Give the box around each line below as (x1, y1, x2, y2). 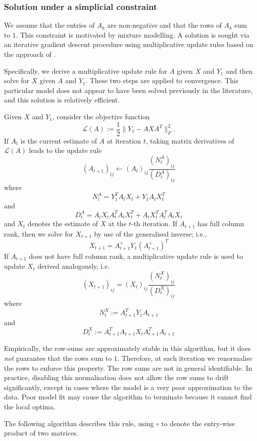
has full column (197, 218, 244, 229)
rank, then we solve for (4, 228, 73, 239)
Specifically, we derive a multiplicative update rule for (4, 65, 167, 76)
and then (225, 65, 253, 76)
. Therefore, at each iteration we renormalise (117, 352, 253, 363)
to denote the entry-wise (161, 418, 235, 428)
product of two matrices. (4, 428, 79, 438)
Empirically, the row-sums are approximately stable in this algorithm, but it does (4, 343, 251, 353)
